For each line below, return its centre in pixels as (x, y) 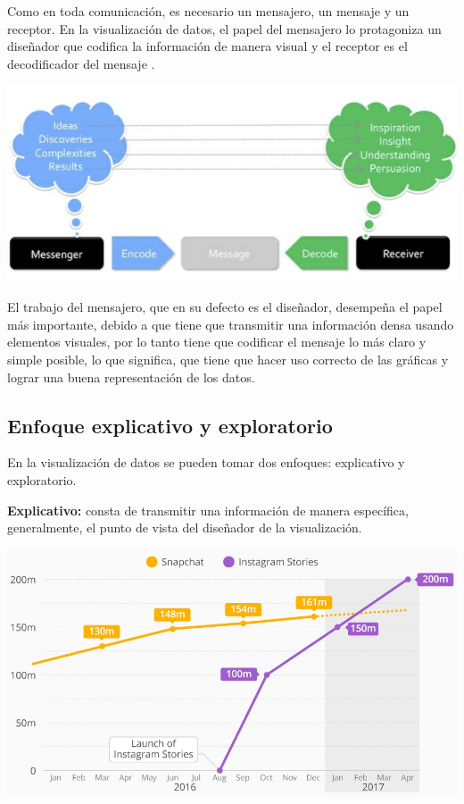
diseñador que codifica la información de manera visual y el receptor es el (207, 46)
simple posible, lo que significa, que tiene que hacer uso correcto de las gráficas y (228, 360)
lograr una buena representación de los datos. (131, 377)
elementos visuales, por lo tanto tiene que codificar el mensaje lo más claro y (217, 342)
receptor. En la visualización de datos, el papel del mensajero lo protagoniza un (224, 28)
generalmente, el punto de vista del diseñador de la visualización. (185, 528)
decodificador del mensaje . (81, 63)
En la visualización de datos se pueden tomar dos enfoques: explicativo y (206, 462)
